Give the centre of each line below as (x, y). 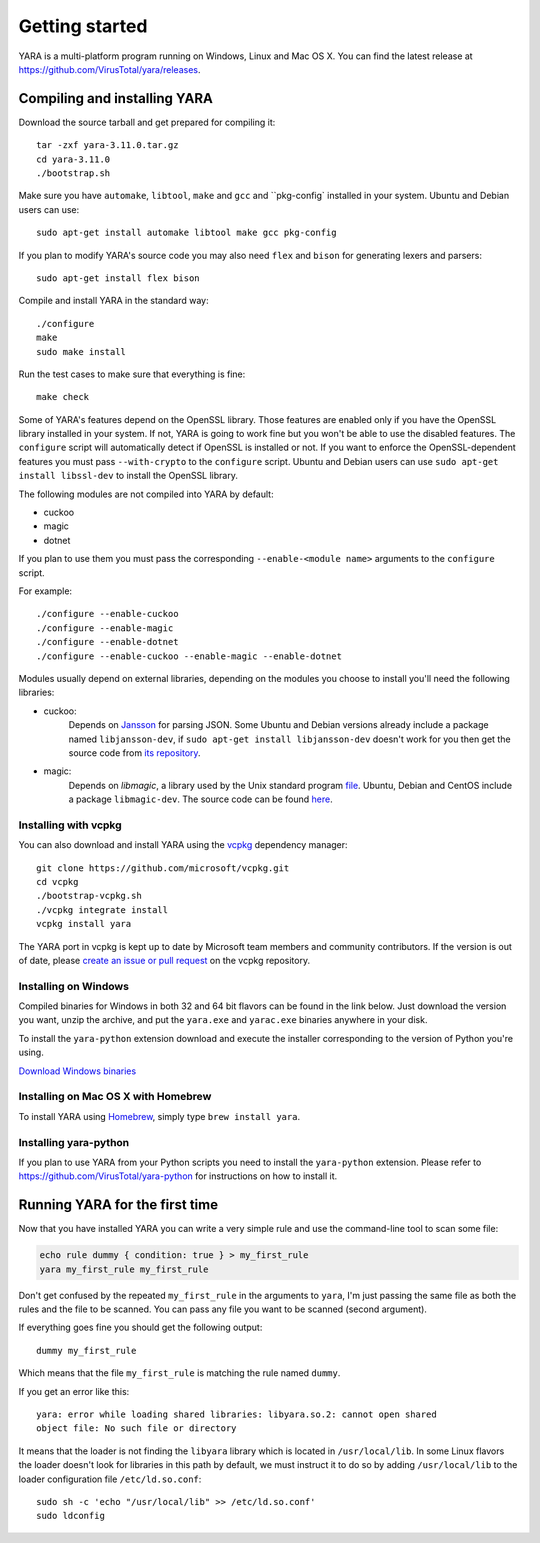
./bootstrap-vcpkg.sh (89, 896)
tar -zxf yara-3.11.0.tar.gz (107, 145)
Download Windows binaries (77, 1071)
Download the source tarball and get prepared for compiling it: (147, 122)
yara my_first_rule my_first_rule (124, 1269)
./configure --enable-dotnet (107, 642)
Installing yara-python (74, 1142)
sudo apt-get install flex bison (118, 278)
